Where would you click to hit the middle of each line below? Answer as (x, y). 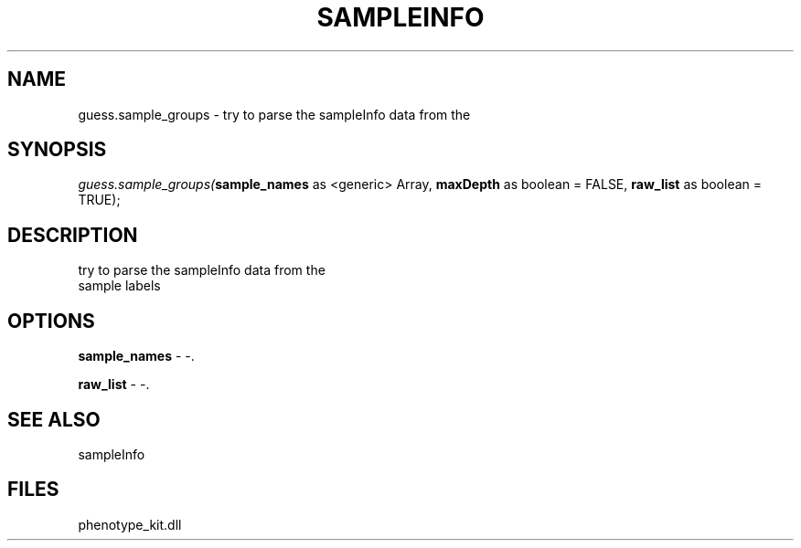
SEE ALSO (54, 419)
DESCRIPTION (73, 235)
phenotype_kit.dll (130, 524)
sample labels (119, 286)
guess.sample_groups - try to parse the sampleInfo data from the (274, 114)
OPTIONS (51, 321)
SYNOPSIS (57, 150)
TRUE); (99, 200)
